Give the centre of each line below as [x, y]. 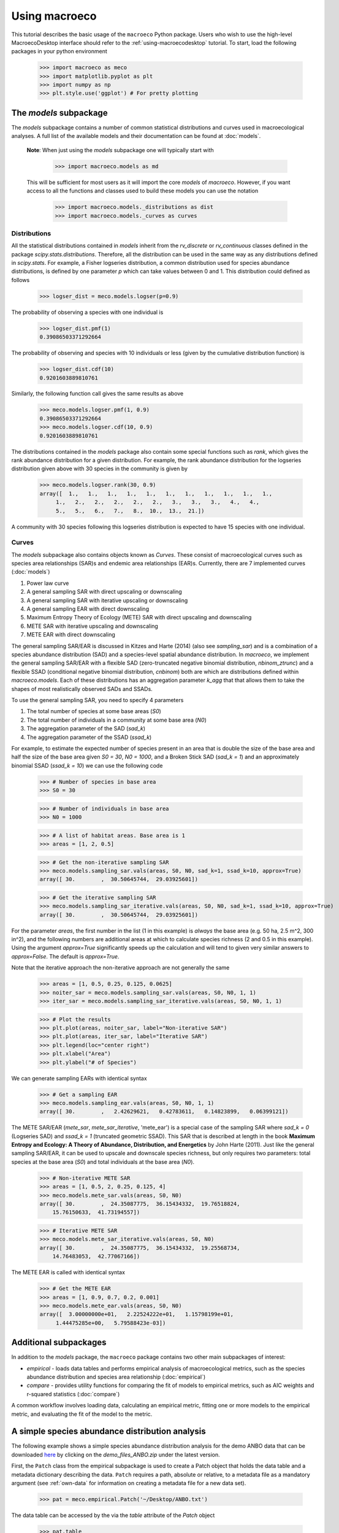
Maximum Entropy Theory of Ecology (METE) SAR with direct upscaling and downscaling [139, 617]
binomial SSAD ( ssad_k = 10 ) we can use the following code [87, 765]
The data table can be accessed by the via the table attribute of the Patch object [113, 1515]
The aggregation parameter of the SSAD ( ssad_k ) [89, 737]
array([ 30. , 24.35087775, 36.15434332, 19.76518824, [140, 1204]
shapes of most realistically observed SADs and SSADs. [82, 689]
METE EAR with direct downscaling [71, 635]
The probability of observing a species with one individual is [87, 312]
